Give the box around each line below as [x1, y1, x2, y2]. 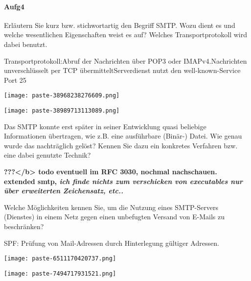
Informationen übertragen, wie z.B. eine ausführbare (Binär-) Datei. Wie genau [4, 131, 242, 141]
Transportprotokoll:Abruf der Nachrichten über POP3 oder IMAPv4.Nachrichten [4, 55, 247, 66]
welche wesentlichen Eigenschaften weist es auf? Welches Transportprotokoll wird [4, 29, 247, 40]
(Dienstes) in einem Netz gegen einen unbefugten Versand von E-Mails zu [4, 211, 225, 222]
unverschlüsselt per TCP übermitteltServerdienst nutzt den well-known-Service [4, 65, 241, 75]
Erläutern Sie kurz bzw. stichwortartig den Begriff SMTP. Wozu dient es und [4, 20, 235, 30]
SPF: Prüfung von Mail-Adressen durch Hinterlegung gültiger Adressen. [4, 237, 219, 248]
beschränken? [4, 221, 44, 232]
